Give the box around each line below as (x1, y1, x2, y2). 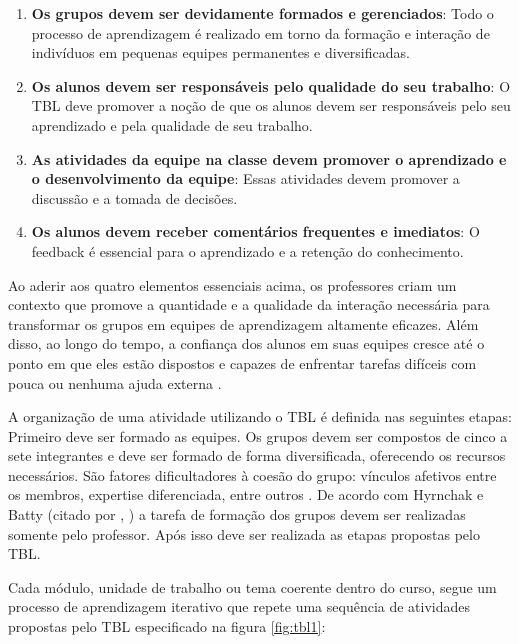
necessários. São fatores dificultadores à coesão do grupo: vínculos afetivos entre (8, 464, 497, 485)
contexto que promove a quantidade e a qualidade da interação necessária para (8, 294, 490, 315)
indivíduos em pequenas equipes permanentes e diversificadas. (31, 42, 410, 63)
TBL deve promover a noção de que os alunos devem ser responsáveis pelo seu (31, 95, 511, 116)
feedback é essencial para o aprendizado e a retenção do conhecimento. (31, 240, 464, 261)
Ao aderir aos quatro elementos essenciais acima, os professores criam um (8, 274, 457, 295)
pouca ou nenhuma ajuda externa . (8, 372, 222, 393)
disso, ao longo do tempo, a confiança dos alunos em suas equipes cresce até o (8, 333, 485, 354)
